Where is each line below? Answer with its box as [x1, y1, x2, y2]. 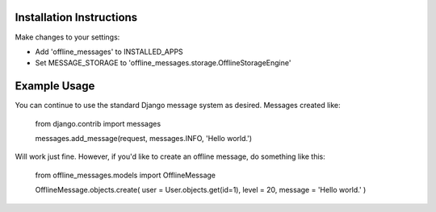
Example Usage [15, 79, 95, 93]
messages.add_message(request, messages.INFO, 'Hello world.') [35, 133, 253, 143]
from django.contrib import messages [35, 118, 161, 128]
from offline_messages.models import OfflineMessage [35, 170, 216, 180]
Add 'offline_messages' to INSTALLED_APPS [35, 47, 183, 56]
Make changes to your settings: [15, 32, 120, 42]
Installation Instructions [15, 10, 138, 24]
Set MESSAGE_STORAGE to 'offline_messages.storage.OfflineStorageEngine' [35, 58, 291, 68]
